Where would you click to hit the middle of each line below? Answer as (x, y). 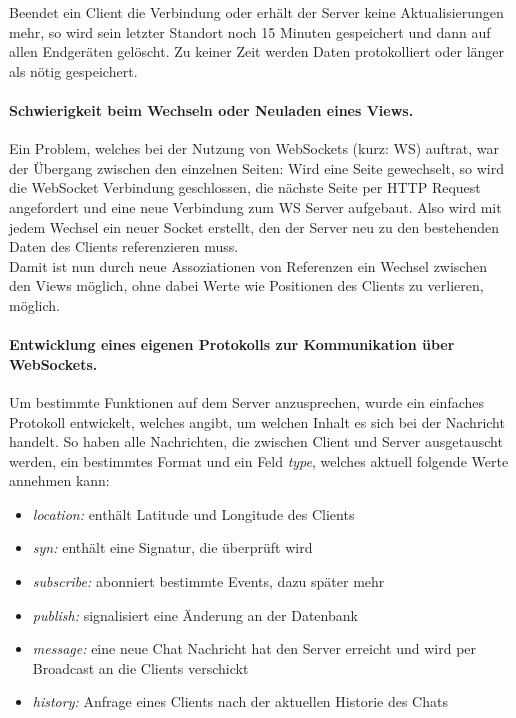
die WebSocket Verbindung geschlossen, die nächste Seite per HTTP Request (245, 187)
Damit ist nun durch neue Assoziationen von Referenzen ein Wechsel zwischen (248, 265)
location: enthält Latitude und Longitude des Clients (193, 513)
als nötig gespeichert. (73, 70)
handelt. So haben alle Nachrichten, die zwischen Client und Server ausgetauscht (256, 441)
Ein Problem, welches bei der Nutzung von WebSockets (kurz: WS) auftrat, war (254, 148)
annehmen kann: (59, 480)
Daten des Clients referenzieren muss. (124, 246)
